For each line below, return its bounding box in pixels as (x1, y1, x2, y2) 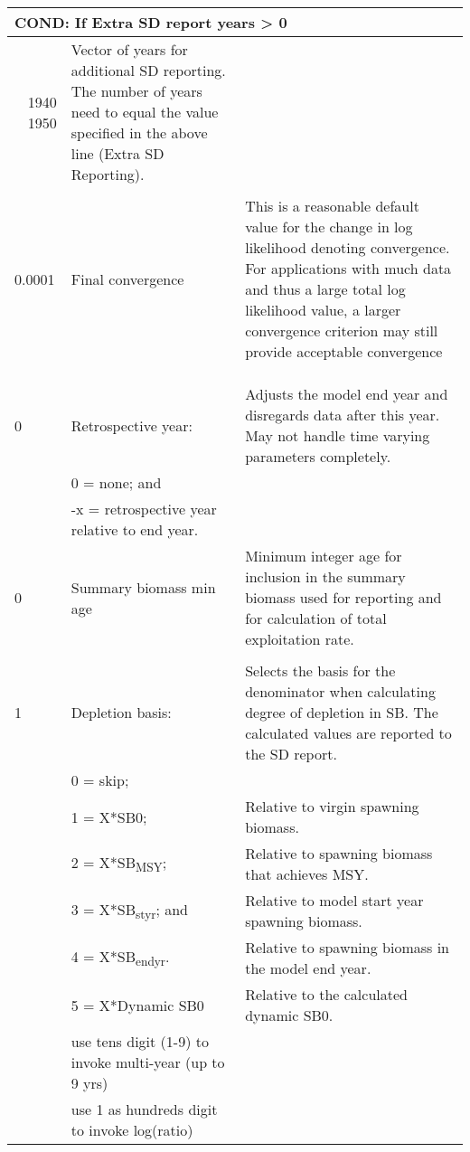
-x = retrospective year (70, 498, 217, 519)
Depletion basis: (70, 702, 172, 722)
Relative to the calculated (245, 984, 408, 1005)
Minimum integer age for (245, 545, 402, 566)
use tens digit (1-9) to (70, 1031, 209, 1052)
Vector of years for (70, 39, 188, 60)
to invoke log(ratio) (70, 1119, 193, 1140)
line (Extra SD (70, 143, 164, 164)
